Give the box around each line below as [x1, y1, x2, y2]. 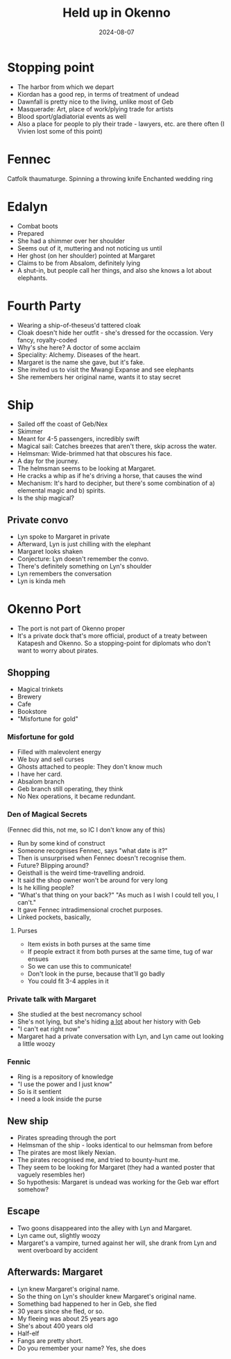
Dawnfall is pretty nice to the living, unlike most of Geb [17, 97, 174, 106]
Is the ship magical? [17, 494, 75, 502]
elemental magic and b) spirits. [17, 486, 106, 495]
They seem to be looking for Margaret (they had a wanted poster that [17, 1163, 215, 1171]
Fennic [7, 1056, 31, 1066]
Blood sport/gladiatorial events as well [17, 112, 127, 120]
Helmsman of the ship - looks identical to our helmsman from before [17, 1141, 213, 1149]
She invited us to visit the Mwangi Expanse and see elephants [17, 365, 194, 374]
